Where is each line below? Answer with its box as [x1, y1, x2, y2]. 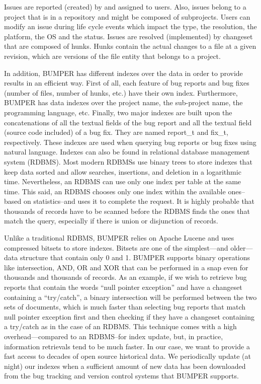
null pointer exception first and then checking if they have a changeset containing [4, 311, 255, 322]
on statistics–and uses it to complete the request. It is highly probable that [23, 196, 255, 206]
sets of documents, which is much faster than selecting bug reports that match [4, 301, 246, 312]
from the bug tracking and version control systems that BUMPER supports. [4, 370, 239, 381]
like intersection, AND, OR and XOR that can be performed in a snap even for [4, 262, 248, 272]
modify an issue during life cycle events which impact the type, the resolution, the [4, 21, 257, 32]
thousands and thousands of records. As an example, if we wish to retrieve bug [4, 272, 247, 282]
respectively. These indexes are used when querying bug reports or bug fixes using [4, 136, 256, 147]
